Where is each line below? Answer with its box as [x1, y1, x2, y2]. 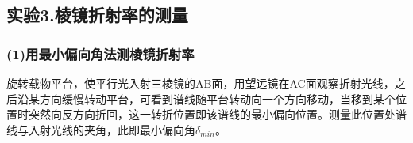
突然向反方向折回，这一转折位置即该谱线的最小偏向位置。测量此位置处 [28, 106, 396, 122]
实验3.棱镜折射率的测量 [6, 2, 188, 27]
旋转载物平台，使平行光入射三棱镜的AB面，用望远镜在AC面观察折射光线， [6, 75, 395, 91]
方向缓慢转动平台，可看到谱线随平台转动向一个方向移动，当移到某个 [39, 90, 396, 107]
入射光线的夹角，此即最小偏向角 [28, 121, 195, 137]
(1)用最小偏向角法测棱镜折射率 [6, 43, 195, 63]
